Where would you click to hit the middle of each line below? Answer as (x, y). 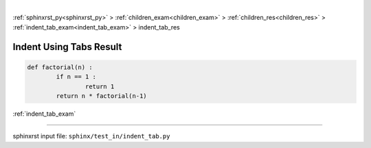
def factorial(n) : (60, 67)
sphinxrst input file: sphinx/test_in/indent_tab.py (91, 136)
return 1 (100, 86)
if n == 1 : (76, 77)
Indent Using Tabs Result (67, 47)
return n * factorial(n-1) (101, 96)
